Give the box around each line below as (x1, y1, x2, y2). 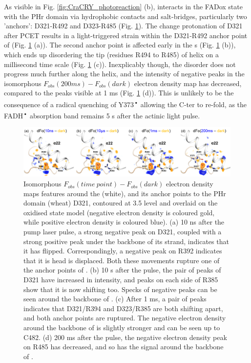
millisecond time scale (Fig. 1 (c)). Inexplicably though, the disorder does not (4, 59, 236, 69)
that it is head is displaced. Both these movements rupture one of (23, 255, 220, 265)
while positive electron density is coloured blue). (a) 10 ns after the (23, 217, 225, 227)
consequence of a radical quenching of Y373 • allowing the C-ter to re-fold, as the (4, 97, 247, 109)
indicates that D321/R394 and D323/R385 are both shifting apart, (23, 303, 223, 313)
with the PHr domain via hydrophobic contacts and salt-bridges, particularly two (4, 11, 247, 21)
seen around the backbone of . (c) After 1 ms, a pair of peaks (23, 294, 207, 304)
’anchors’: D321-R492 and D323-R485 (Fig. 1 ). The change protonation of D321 (4, 21, 243, 31)
